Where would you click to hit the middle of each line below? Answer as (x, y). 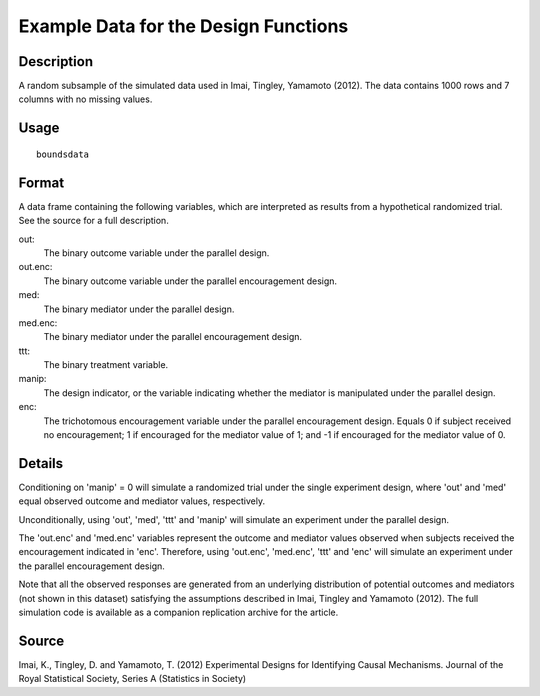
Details (41, 463)
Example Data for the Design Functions (183, 26)
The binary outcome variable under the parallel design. (156, 252)
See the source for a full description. (93, 221)
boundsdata (63, 154)
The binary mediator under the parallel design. (139, 309)
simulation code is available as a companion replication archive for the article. (178, 612)
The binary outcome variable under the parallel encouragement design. (190, 281)
